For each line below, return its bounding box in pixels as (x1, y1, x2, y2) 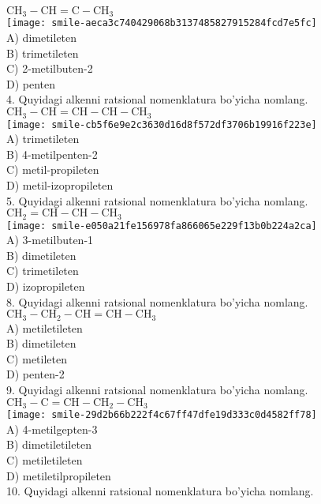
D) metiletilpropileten (6, 467, 111, 483)
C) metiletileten (6, 451, 83, 468)
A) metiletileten (6, 319, 83, 336)
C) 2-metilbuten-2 (6, 60, 93, 77)
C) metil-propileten (6, 161, 99, 178)
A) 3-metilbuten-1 (6, 231, 94, 248)
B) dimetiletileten (6, 436, 91, 453)
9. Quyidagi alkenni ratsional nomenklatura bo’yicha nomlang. (6, 382, 308, 398)
